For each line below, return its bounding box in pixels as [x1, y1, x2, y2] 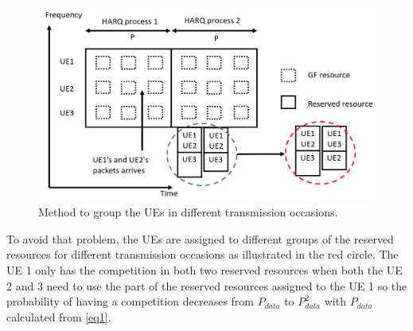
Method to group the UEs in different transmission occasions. [38, 204, 338, 220]
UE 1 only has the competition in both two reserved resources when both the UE [6, 262, 403, 278]
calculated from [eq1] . [6, 308, 111, 325]
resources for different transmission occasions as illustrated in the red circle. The [6, 246, 399, 263]
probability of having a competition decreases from [6, 293, 255, 310]
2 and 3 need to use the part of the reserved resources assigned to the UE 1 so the [6, 277, 407, 294]
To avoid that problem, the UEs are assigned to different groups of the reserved [6, 230, 394, 247]
